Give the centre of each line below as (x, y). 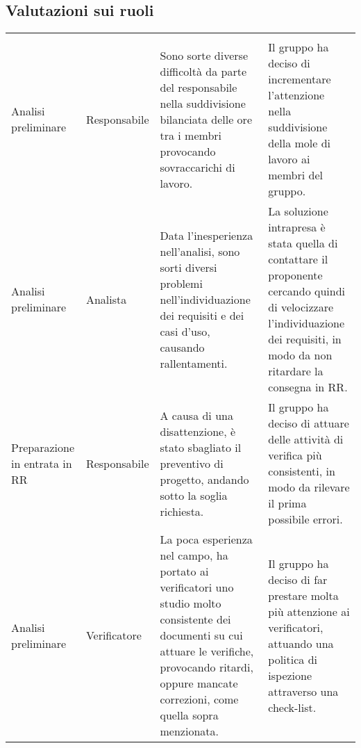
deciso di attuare (309, 423)
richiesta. (182, 511)
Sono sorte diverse (204, 55)
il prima (287, 503)
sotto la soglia (194, 495)
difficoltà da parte (203, 71)
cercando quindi (307, 291)
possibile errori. (305, 519)
